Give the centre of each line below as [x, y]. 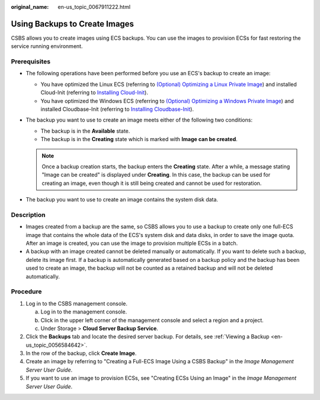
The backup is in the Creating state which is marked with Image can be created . [139, 139]
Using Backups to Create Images [73, 24]
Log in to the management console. [84, 312]
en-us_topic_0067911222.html [94, 7]
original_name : [30, 7]
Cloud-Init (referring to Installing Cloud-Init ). [94, 92]
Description [28, 215]
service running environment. [47, 46]
